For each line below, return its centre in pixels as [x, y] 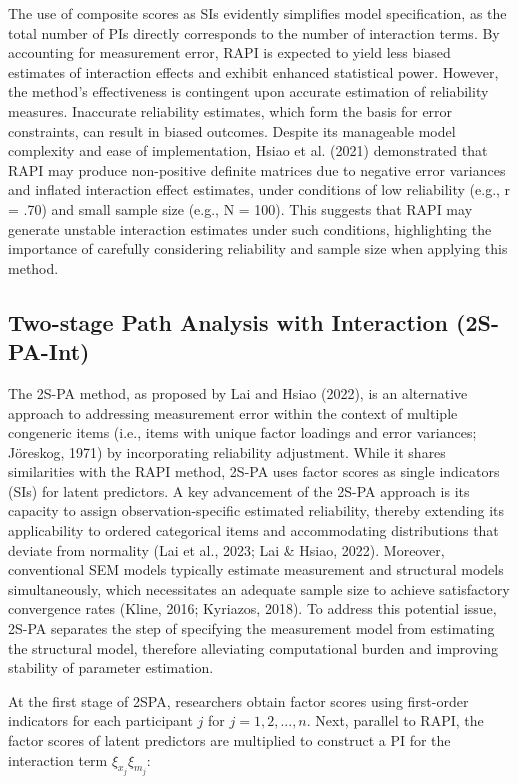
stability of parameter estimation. [111, 667]
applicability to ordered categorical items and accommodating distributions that [253, 530]
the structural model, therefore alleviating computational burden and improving [253, 647]
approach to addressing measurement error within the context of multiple [233, 412]
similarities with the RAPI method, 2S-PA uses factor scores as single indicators [254, 471]
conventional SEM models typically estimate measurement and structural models [256, 569]
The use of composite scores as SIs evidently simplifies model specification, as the [257, 13]
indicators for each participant [100, 720]
